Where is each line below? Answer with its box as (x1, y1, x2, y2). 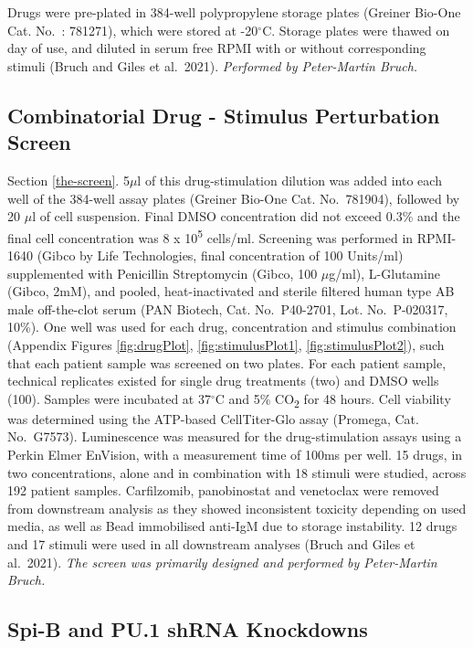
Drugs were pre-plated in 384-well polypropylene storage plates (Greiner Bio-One (7, 3, 461, 21)
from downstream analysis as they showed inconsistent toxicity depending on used (7, 498, 467, 517)
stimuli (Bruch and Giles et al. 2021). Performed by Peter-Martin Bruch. (7, 56, 418, 75)
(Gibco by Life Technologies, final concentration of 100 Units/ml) (37, 246, 404, 264)
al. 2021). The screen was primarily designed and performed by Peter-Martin (7, 552, 437, 571)
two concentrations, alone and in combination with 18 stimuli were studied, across (7, 462, 467, 482)
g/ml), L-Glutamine (329, 263, 440, 282)
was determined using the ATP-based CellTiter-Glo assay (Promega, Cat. (7, 409, 419, 428)
